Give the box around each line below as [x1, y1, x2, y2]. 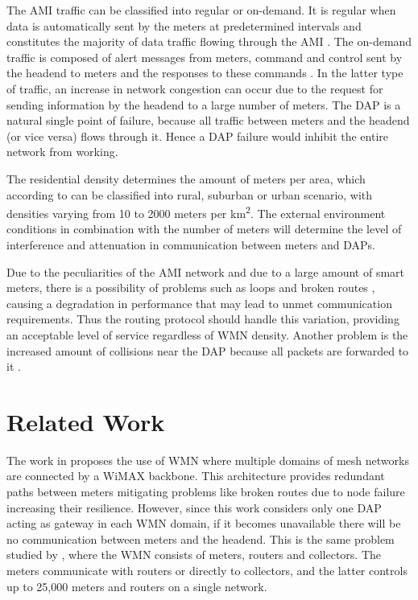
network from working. [6, 143, 118, 160]
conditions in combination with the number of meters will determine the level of [6, 220, 402, 237]
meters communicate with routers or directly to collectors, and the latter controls [6, 562, 408, 578]
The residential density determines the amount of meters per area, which [6, 170, 366, 187]
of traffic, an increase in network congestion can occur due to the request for [6, 80, 383, 97]
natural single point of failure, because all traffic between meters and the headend [6, 112, 410, 129]
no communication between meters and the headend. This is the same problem [6, 530, 395, 547]
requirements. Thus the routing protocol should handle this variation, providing [6, 310, 399, 327]
